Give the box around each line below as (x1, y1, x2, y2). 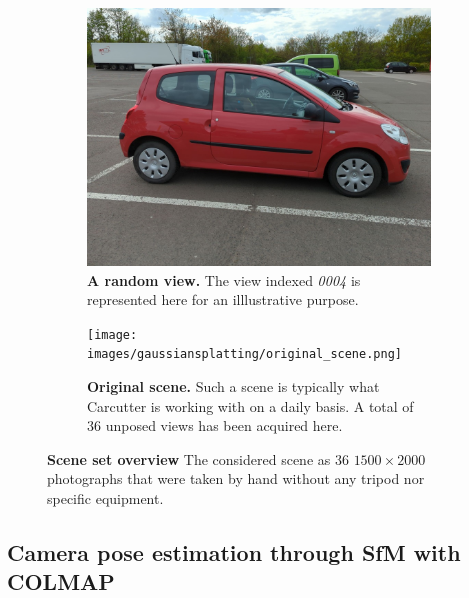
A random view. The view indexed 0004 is (87, 269, 361, 290)
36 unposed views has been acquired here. (87, 415, 343, 436)
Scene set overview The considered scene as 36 (47, 448, 349, 469)
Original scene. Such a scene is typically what (87, 376, 380, 397)
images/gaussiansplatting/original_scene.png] (87, 347, 402, 362)
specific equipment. (47, 488, 164, 509)
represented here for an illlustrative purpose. (87, 289, 359, 310)
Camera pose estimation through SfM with (7, 537, 461, 568)
